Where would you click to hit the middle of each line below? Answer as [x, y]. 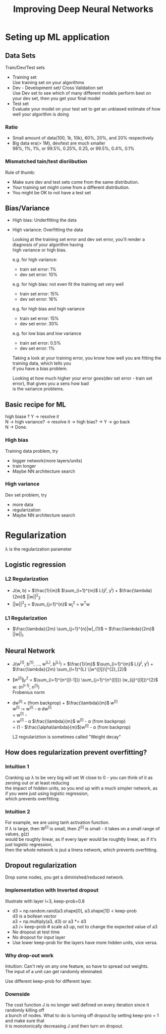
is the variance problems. [38, 389]
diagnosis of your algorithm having [48, 245]
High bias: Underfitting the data [44, 220]
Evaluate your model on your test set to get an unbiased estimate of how [86, 109]
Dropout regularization [41, 865]
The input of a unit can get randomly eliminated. [54, 971]
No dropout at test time [36, 932]
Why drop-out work [29, 955]
